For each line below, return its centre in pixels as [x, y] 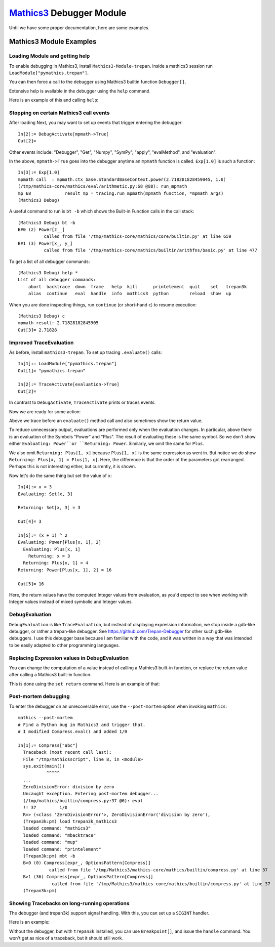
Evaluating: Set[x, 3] [45, 494]
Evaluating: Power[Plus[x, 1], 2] [59, 542]
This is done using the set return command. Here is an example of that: [84, 684]
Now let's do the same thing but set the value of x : [60, 475]
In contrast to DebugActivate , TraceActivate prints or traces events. [82, 402]
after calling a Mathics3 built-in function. [50, 675]
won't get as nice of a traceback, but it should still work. [66, 938]
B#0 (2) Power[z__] [41, 230]
